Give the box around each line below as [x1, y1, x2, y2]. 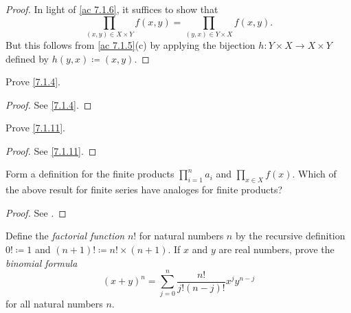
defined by [5, 51, 49, 65]
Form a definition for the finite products [5, 166, 174, 181]
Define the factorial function [5, 228, 125, 243]
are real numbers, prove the [218, 242, 335, 257]
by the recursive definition [235, 228, 346, 243]
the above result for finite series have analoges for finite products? [5, 182, 283, 197]
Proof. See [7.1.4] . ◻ [5, 97, 92, 111]
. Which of [292, 166, 337, 181]
